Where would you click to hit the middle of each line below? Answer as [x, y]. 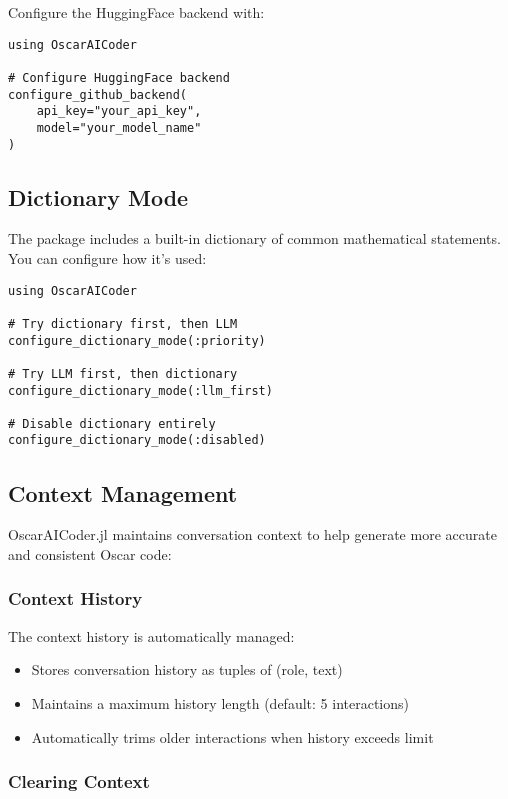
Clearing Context [79, 781]
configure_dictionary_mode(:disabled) [137, 440]
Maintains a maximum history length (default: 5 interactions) [220, 702]
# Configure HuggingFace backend [119, 77]
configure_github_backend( [97, 94]
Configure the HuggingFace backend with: [136, 12]
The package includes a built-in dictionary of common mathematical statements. [254, 238]
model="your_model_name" [119, 127]
